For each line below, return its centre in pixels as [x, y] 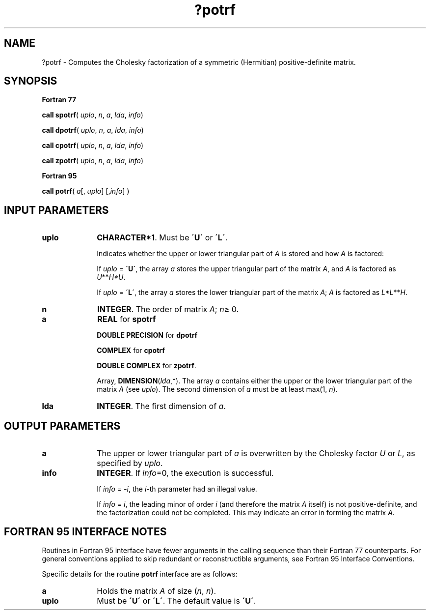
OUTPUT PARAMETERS [62, 426]
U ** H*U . [111, 277]
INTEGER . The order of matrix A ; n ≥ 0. [168, 309]
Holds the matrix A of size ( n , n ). [156, 591]
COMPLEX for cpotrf [131, 351]
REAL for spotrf [127, 319]
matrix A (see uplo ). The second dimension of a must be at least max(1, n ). [217, 389]
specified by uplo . [130, 463]
